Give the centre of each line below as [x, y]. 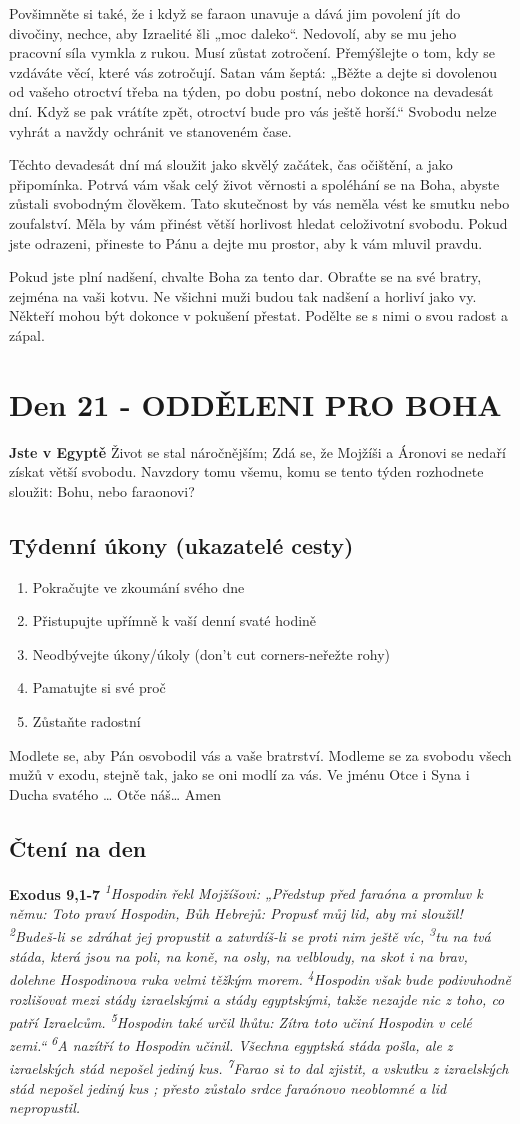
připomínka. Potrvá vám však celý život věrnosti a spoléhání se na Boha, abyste [254, 183]
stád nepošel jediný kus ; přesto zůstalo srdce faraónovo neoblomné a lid [228, 1087]
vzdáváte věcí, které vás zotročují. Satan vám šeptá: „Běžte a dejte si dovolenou [253, 71]
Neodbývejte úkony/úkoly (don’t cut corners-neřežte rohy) [211, 653]
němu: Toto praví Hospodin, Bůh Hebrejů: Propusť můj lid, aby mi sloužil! [236, 912]
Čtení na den [78, 847]
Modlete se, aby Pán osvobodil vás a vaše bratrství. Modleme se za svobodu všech [260, 754]
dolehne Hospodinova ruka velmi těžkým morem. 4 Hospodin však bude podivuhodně [260, 977]
